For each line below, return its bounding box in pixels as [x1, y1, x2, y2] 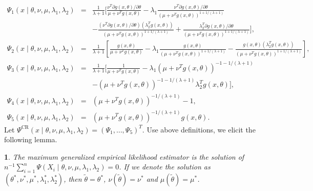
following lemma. [4, 134, 57, 145]
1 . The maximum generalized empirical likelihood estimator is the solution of [4, 151, 244, 162]
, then [64, 174, 82, 184]
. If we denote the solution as [119, 161, 211, 172]
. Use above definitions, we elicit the [142, 124, 256, 135]
